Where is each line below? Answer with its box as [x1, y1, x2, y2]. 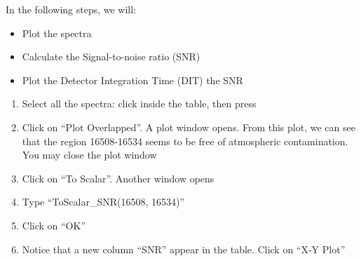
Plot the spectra [22, 25, 92, 40]
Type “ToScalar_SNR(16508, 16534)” [22, 194, 185, 209]
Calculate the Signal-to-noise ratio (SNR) [22, 49, 200, 64]
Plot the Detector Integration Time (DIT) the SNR [22, 72, 243, 87]
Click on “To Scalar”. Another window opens [22, 170, 214, 185]
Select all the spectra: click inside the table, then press [22, 96, 257, 111]
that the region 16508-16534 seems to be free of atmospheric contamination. [22, 133, 348, 148]
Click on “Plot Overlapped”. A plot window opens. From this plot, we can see [22, 119, 355, 134]
